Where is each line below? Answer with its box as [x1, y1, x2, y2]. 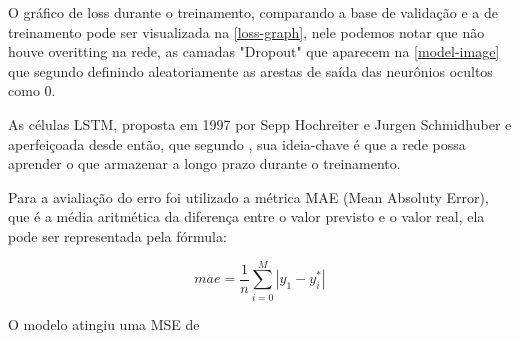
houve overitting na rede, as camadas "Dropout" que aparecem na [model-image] [8, 41, 500, 62]
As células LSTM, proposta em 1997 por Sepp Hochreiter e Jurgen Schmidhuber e [8, 113, 512, 134]
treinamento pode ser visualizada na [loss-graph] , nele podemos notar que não [8, 21, 485, 42]
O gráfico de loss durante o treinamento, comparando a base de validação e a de [8, 2, 498, 22]
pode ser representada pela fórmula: [8, 225, 227, 246]
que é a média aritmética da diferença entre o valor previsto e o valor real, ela [8, 206, 485, 227]
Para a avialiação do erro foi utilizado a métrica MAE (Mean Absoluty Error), [8, 186, 489, 207]
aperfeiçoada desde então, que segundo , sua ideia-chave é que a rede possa [8, 133, 466, 154]
